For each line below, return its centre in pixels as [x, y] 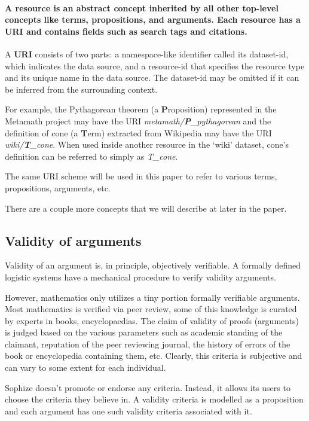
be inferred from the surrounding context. [81, 89]
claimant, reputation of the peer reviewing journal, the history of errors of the [148, 344]
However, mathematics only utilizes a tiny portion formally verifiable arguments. [152, 297]
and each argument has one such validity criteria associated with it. [129, 411]
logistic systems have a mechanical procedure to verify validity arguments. [140, 277]
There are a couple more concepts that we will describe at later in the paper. [146, 208]
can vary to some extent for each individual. [85, 367]
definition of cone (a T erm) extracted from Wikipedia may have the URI [138, 132]
